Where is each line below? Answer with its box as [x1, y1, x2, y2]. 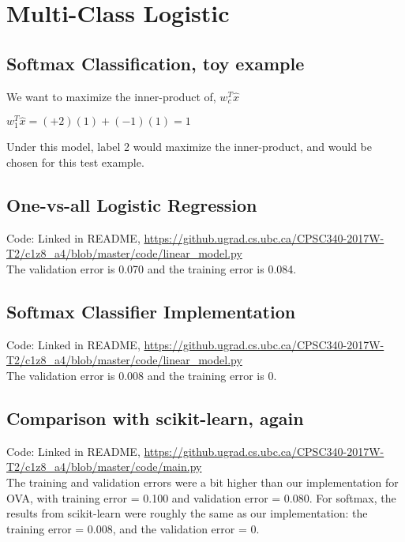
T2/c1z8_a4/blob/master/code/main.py [6, 458, 202, 475]
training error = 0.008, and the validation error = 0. [6, 520, 260, 536]
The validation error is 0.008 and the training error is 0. [6, 367, 277, 383]
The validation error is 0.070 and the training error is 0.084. [6, 260, 297, 277]
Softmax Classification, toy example [6, 51, 305, 75]
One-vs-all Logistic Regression [6, 192, 257, 216]
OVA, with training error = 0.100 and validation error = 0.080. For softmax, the [6, 489, 396, 506]
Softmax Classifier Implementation [6, 299, 296, 323]
